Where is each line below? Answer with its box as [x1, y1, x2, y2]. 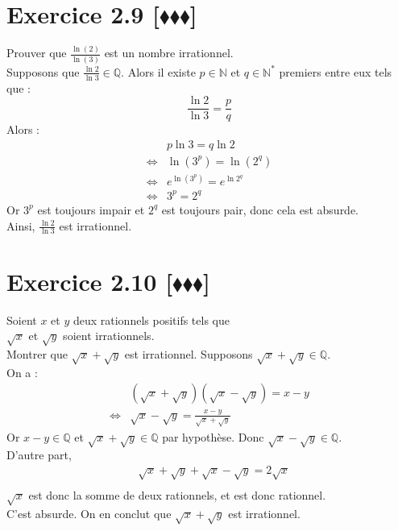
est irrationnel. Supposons [124, 345, 253, 362]
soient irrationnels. [63, 327, 155, 344]
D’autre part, [6, 446, 72, 463]
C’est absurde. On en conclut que [6, 504, 172, 521]
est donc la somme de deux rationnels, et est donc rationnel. [28, 486, 326, 503]
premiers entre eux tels [279, 63, 392, 80]
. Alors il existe [121, 63, 196, 80]
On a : [6, 363, 38, 380]
